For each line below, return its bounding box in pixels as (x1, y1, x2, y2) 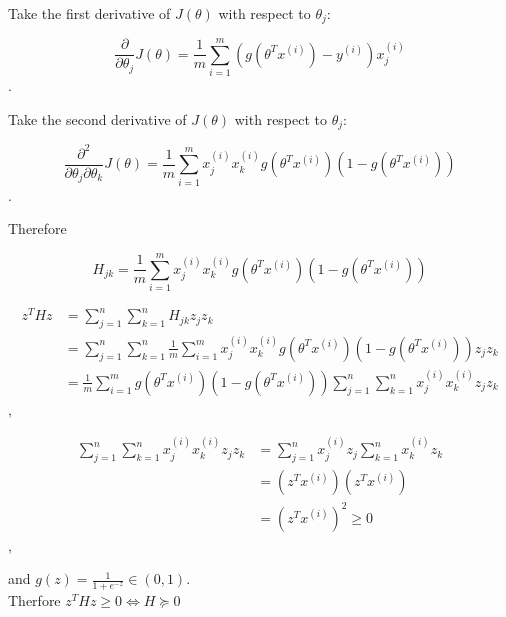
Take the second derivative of (8, 108, 187, 129)
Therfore (8, 590, 61, 611)
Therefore (8, 218, 67, 239)
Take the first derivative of (8, 2, 171, 23)
